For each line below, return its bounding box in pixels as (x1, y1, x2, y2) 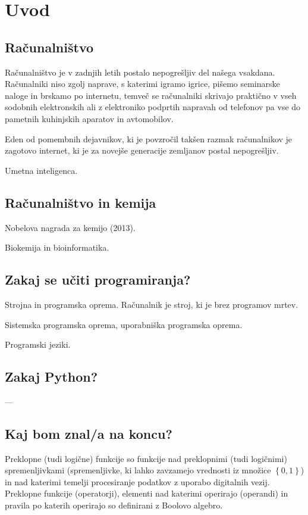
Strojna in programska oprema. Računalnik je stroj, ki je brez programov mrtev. (5, 298, 298, 310)
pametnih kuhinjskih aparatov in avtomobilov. (5, 112, 174, 124)
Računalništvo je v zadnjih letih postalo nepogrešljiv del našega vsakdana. (5, 65, 275, 78)
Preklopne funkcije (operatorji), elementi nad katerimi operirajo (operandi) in (5, 487, 288, 500)
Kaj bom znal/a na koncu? (5, 424, 172, 442)
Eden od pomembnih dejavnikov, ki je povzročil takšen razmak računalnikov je (5, 132, 293, 145)
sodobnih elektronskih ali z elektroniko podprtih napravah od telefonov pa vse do (5, 101, 301, 113)
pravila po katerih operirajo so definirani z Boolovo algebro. (5, 499, 223, 511)
